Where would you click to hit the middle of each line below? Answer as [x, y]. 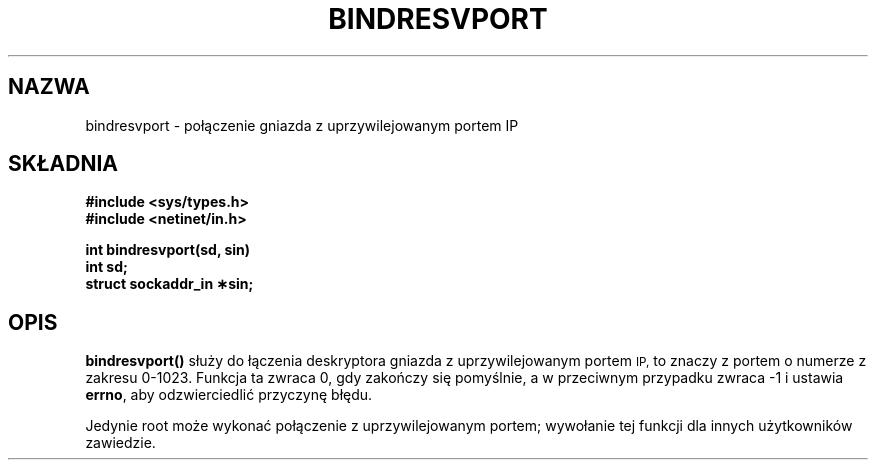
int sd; [106, 267]
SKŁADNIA [63, 164]
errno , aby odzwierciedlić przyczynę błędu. [229, 395]
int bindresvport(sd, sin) [168, 250]
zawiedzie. [120, 443]
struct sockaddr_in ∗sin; [169, 284]
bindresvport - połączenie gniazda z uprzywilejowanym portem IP [302, 125]
